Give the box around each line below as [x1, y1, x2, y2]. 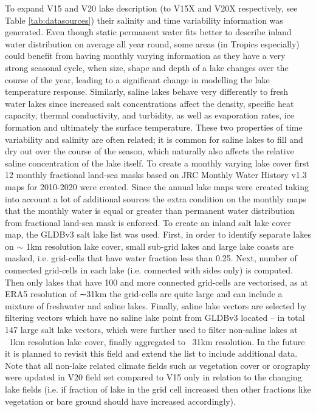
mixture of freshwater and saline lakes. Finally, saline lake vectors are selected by [5, 299, 307, 312]
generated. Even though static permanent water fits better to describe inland [5, 26, 292, 38]
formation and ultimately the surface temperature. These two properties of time [5, 120, 303, 133]
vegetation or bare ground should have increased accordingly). [5, 394, 236, 407]
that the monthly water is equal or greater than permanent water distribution [5, 204, 295, 217]
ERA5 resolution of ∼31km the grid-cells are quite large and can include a [5, 287, 283, 300]
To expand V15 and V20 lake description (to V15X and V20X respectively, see [5, 2, 298, 14]
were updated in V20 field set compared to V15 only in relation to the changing [5, 371, 302, 383]
